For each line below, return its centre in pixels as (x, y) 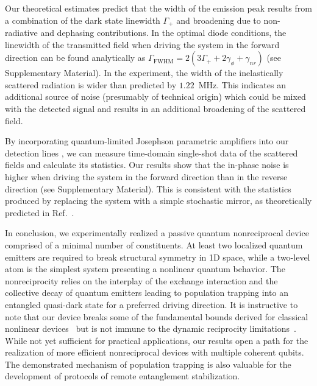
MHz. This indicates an (242, 84)
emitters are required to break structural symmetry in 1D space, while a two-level (158, 257)
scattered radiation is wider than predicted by (91, 84)
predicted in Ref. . (40, 212)
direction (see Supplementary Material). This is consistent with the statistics (148, 188)
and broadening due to (219, 20)
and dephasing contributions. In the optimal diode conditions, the (163, 33)
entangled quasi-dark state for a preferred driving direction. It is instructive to (151, 304)
